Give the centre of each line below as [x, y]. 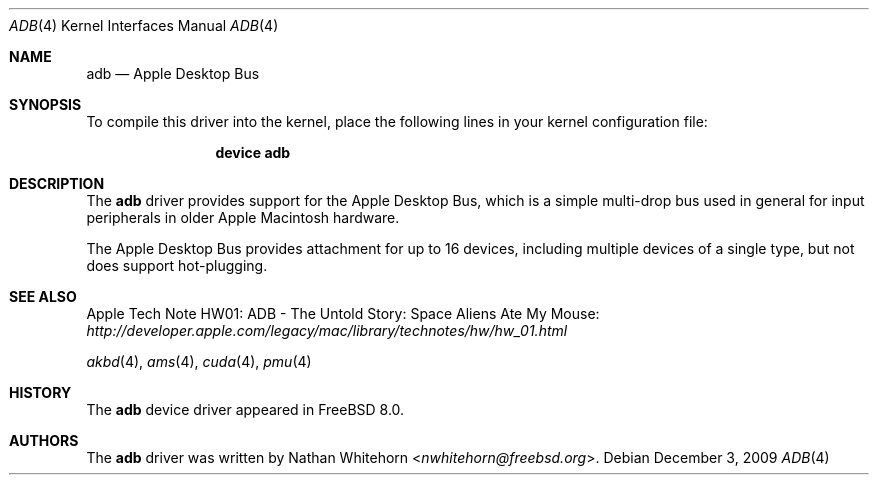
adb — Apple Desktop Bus [173, 73]
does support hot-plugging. [177, 265]
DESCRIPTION [57, 183]
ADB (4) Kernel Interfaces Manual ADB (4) [144, 25]
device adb [253, 152]
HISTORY [40, 392]
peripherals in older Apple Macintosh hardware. [243, 217]
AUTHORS [44, 440]
